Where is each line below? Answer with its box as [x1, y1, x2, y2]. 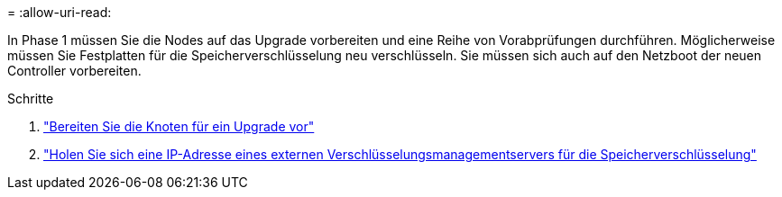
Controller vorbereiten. [7, 63, 142, 78]
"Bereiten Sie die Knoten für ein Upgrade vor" [43, 119, 315, 134]
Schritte [7, 91, 54, 106]
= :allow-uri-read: [7, 4, 112, 20]
